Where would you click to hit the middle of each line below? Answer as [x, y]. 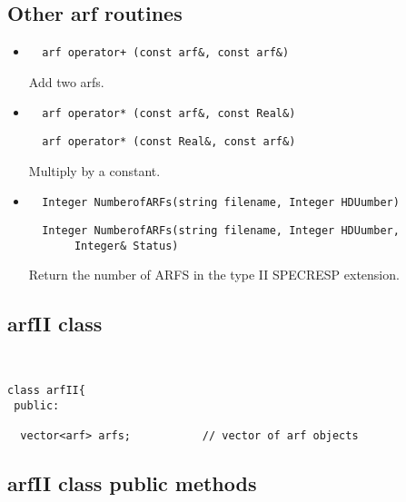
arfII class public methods [132, 483]
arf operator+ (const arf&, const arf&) [166, 53]
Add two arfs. [66, 81]
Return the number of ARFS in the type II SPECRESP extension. [214, 275]
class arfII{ [46, 391]
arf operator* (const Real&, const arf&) [169, 142]
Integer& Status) [126, 246]
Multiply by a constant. [94, 170]
